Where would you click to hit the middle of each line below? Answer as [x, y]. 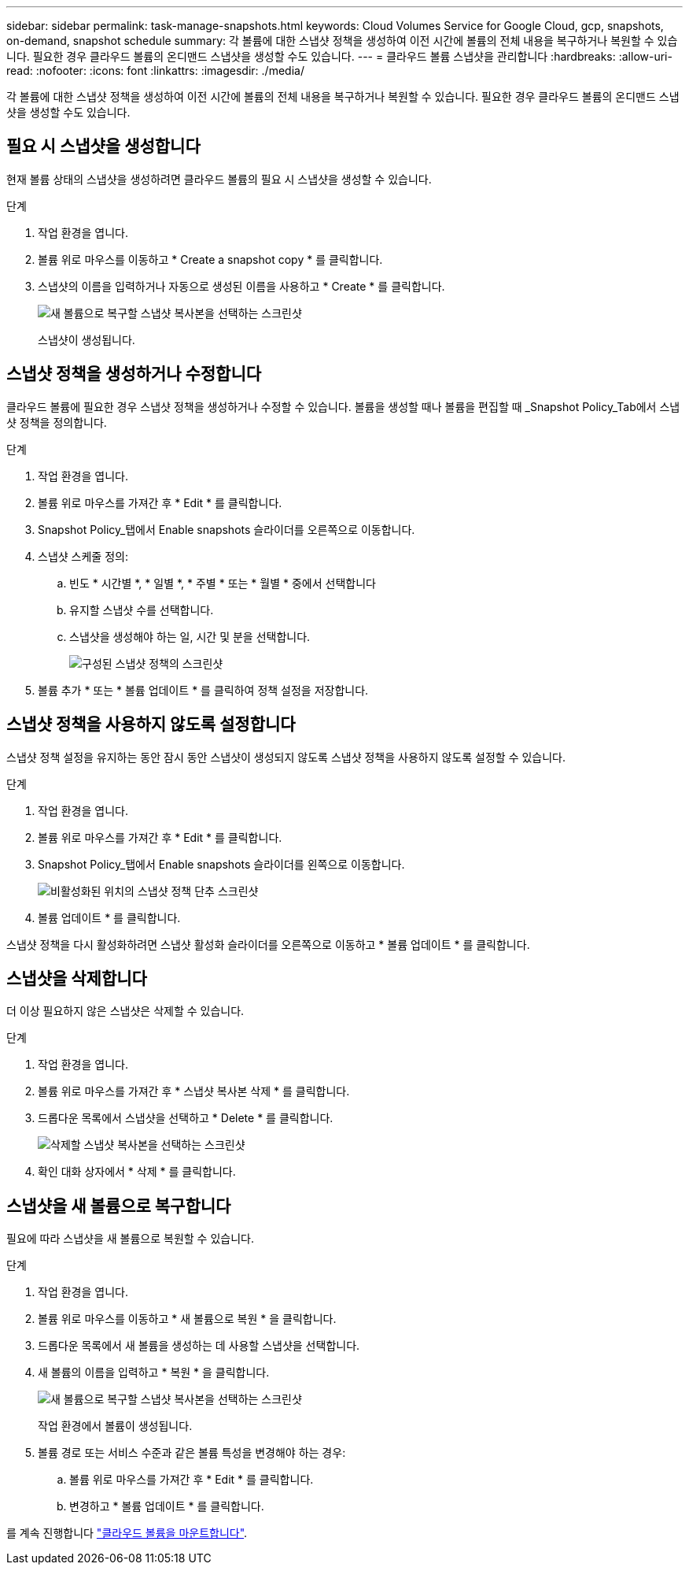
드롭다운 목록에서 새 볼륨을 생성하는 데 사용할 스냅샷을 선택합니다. [199, 1346]
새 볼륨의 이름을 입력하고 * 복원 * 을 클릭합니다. [154, 1373]
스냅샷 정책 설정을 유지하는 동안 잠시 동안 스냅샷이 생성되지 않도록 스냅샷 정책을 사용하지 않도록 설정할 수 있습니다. [286, 757]
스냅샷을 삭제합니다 [77, 978]
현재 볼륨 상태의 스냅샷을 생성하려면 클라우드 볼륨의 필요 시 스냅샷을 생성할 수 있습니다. [219, 179]
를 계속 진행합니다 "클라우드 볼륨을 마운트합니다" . [127, 1533]
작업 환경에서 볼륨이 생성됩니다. [115, 1426]
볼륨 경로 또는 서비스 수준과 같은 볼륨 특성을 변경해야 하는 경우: [192, 1453]
